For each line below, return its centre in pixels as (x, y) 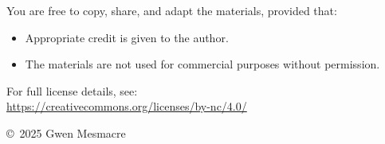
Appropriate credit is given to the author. (127, 37)
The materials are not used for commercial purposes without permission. (202, 64)
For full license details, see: (72, 90)
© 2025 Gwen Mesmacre (66, 132)
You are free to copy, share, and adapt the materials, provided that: (172, 10)
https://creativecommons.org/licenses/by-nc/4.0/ (127, 106)
